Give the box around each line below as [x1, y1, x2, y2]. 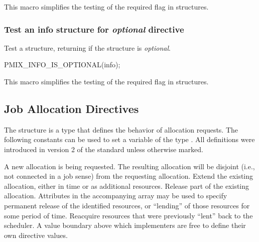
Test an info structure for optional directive [4, 23, 184, 35]
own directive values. [4, 229, 68, 240]
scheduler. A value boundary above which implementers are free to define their [4, 220, 246, 230]
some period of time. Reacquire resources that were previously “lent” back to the [4, 210, 253, 220]
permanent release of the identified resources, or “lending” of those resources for [4, 200, 250, 210]
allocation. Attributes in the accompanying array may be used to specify [4, 190, 227, 201]
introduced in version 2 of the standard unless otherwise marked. [4, 144, 203, 154]
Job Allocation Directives [4, 100, 139, 116]
